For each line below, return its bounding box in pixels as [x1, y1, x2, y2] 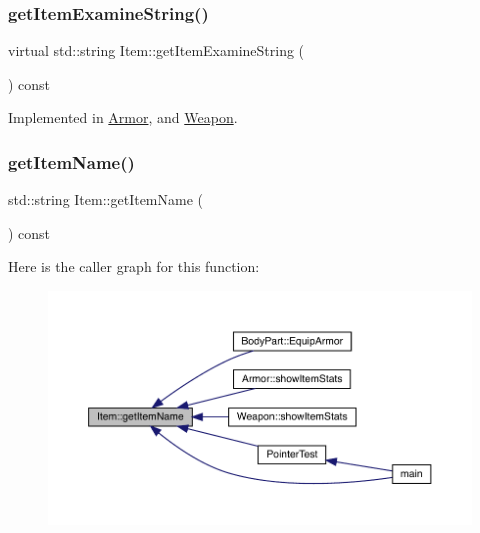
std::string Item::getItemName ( [8, 189, 204, 210]
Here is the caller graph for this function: [8, 256, 260, 277]
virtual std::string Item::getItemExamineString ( [8, 40, 305, 61]
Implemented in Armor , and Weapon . [8, 107, 238, 128]
